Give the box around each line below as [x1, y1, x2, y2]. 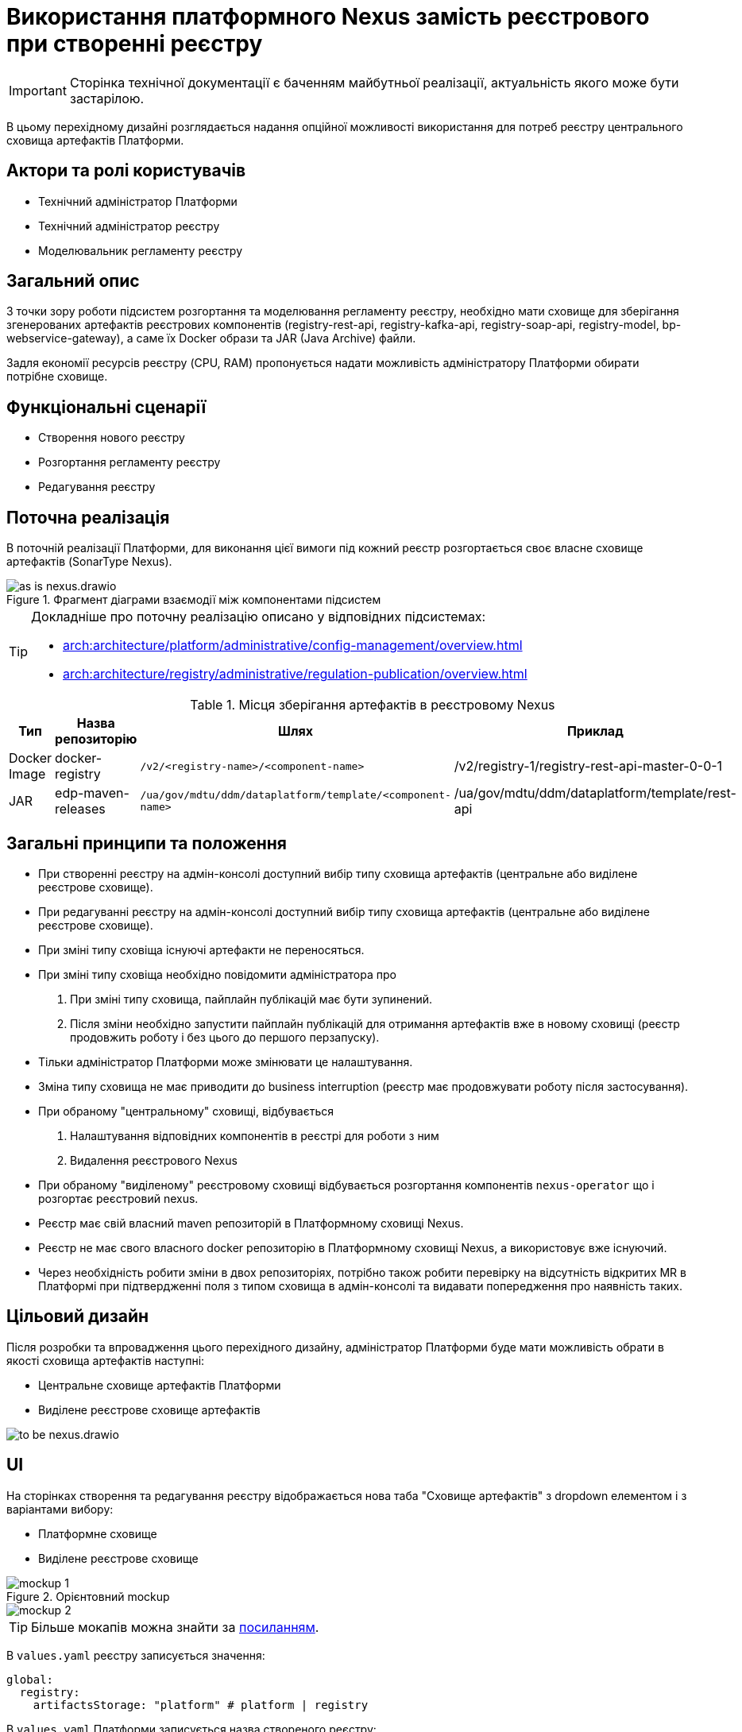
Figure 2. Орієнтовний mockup [6, 1589, 170, 1603]
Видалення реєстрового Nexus [70, 1153, 238, 1167]
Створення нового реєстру [38, 431, 185, 445]
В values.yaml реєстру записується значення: [6, 1648, 265, 1662]
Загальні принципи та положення [6, 833, 287, 853]
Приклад [566, 723, 624, 740]
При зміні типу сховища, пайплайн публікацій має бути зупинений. [70, 992, 433, 1006]
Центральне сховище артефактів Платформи [38, 1378, 281, 1392]
